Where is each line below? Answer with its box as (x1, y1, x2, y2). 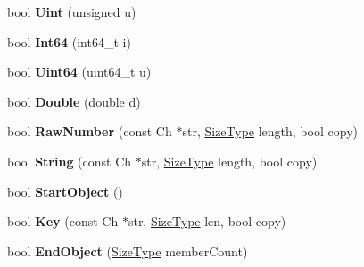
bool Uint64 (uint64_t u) (7, 62, 152, 81)
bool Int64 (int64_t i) (7, 32, 131, 51)
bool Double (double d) (7, 92, 141, 110)
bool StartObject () (7, 182, 123, 200)
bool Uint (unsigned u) (7, 3, 136, 20)
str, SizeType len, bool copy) (128, 212, 286, 231)
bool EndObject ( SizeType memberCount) (7, 241, 248, 260)
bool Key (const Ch (7, 212, 119, 231)
